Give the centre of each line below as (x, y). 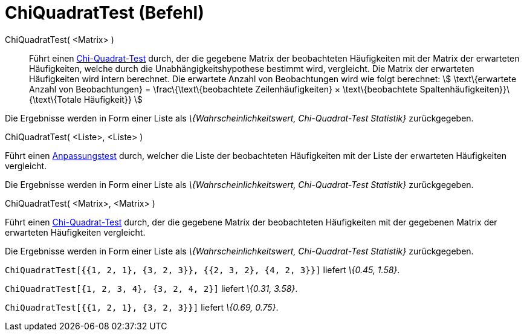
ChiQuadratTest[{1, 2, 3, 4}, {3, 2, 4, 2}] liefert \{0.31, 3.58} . (151, 288)
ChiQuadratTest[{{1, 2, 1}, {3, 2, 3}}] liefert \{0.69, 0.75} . (142, 307)
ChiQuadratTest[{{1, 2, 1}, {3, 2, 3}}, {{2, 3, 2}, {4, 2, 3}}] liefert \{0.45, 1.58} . (202, 270)
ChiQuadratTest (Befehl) (105, 13)
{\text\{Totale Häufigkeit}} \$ (86, 99)
